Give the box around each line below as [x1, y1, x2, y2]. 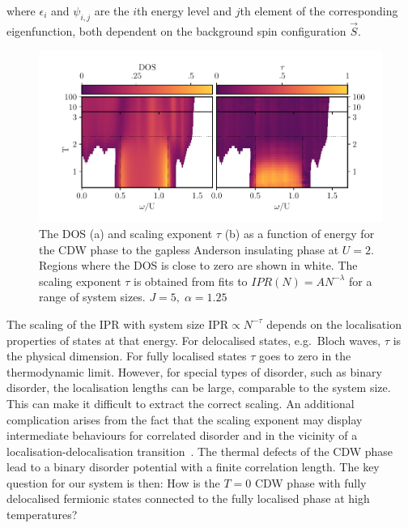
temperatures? [6, 506, 78, 523]
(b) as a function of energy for [224, 224, 375, 241]
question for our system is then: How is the [6, 474, 220, 491]
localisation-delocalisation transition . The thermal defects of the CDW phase [6, 442, 393, 459]
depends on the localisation [266, 315, 402, 332]
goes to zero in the [259, 347, 351, 364]
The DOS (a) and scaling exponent [39, 224, 213, 241]
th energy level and [136, 2, 232, 19]
